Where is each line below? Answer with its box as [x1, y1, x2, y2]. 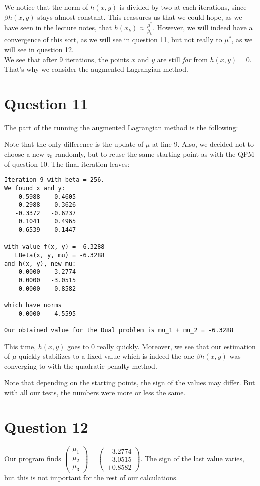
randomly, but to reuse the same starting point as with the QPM [55, 149, 255, 159]
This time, [4, 341, 36, 351]
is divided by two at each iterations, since [119, 2, 247, 12]
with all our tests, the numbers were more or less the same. [4, 387, 186, 398]
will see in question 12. [4, 44, 74, 54]
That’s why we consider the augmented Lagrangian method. [4, 64, 188, 74]
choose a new [4, 149, 45, 159]
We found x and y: [4, 184, 65, 192]
